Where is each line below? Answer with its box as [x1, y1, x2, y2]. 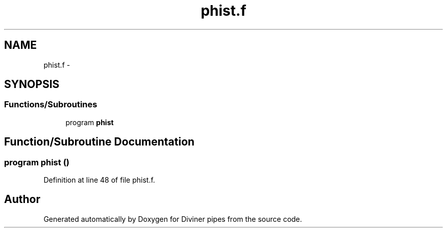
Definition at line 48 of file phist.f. [43, 176, 155, 185]
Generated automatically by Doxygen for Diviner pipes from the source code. [43, 214, 302, 223]
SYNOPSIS [4, 78, 60, 91]
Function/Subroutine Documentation [4, 135, 195, 149]
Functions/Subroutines [4, 99, 97, 110]
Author [4, 193, 40, 206]
